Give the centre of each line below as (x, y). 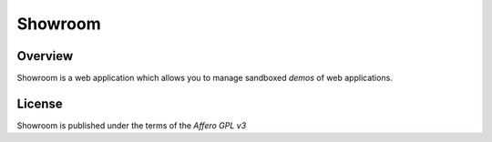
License (40, 103)
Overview (45, 56)
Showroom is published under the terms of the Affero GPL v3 (132, 125)
